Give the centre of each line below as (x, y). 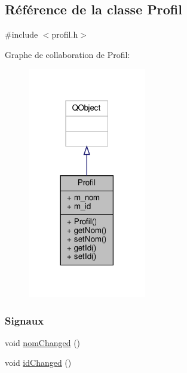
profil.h (65, 34)
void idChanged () (38, 363)
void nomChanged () (43, 342)
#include (22, 34)
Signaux (24, 320)
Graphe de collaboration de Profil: (68, 54)
